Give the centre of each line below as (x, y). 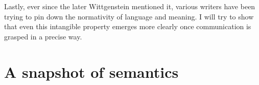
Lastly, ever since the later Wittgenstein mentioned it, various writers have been (130, 6)
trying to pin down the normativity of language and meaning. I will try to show (129, 16)
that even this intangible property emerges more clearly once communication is (128, 26)
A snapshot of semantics (91, 71)
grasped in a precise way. (43, 36)
